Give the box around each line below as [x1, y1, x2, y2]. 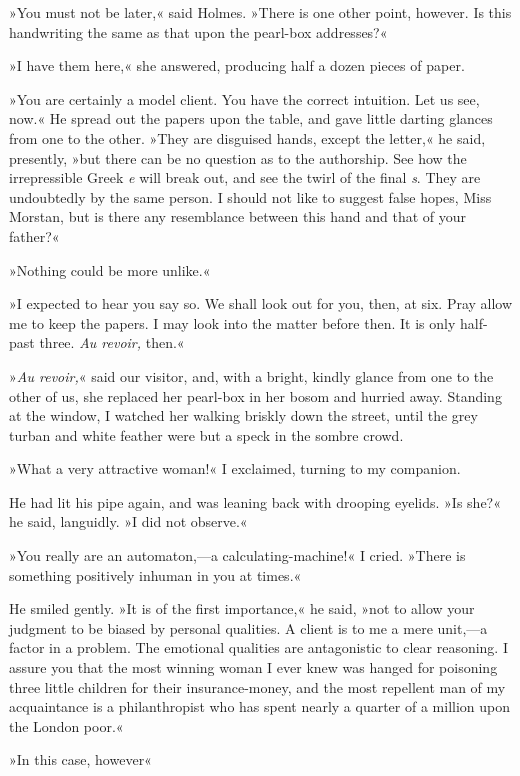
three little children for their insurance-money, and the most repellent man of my [9, 676, 506, 697]
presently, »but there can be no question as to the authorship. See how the [9, 147, 467, 168]
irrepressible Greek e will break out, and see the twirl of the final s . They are [9, 167, 481, 188]
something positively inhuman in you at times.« [9, 564, 302, 585]
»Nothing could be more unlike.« [9, 259, 211, 280]
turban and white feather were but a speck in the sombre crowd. [9, 424, 404, 445]
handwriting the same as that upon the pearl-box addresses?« [9, 21, 388, 42]
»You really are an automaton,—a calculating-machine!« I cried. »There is [9, 545, 466, 566]
